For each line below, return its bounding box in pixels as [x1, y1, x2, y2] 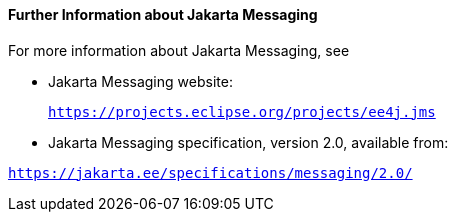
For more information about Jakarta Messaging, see [8, 41, 350, 59]
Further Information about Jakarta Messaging [8, 6, 318, 23]
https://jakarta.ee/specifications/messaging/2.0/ [8, 164, 413, 181]
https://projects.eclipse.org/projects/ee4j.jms [48, 103, 436, 120]
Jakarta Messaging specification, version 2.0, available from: [48, 133, 449, 151]
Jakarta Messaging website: [48, 72, 233, 90]
